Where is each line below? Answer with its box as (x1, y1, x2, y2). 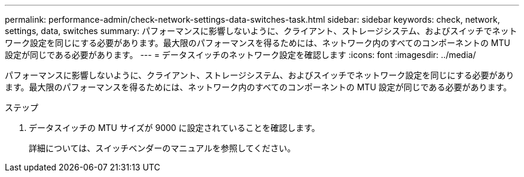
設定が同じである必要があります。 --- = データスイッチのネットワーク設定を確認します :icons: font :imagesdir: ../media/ (5, 50, 476, 60)
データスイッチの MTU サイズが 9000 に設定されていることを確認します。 (29, 123, 320, 133)
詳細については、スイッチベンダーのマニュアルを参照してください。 (29, 143, 296, 153)
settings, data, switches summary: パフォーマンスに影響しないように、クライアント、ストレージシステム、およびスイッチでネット (5, 26, 517, 36)
